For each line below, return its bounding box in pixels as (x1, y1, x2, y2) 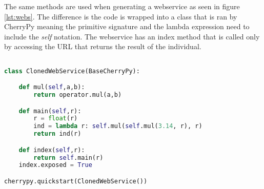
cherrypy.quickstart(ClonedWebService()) (4, 178, 148, 185)
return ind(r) (33, 130, 82, 138)
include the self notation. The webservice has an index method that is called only (4, 31, 260, 41)
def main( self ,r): (18, 107, 82, 115)
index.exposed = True (18, 161, 92, 169)
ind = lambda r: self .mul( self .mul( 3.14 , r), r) (33, 122, 202, 130)
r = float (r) (33, 115, 78, 122)
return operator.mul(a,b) (33, 91, 122, 99)
